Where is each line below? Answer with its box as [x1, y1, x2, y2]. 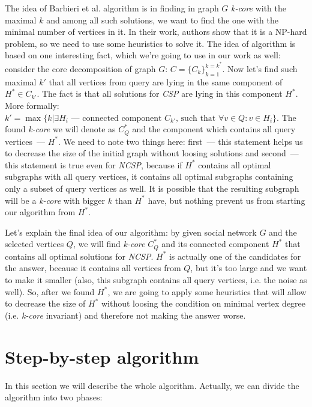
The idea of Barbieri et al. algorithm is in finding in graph [5, 2, 219, 14]
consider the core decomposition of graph [5, 63, 156, 75]
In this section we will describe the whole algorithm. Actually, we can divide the [5, 379, 299, 391]
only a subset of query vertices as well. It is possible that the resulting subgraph [5, 182, 299, 195]
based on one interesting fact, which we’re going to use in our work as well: [5, 49, 281, 61]
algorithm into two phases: [5, 391, 103, 403]
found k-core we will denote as [5, 123, 116, 135]
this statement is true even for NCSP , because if [5, 158, 182, 171]
